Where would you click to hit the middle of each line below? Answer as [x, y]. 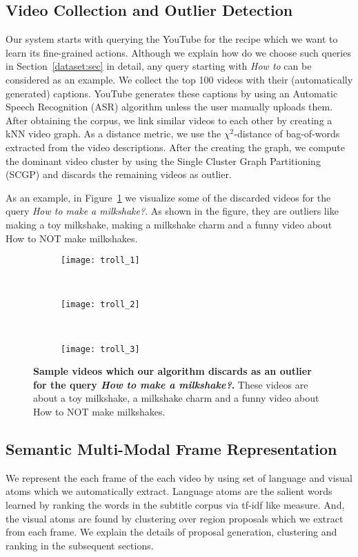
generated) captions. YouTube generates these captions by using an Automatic [172, 93]
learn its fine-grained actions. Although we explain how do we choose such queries [178, 52]
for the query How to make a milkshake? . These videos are [171, 384]
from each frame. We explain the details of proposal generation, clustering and [171, 532]
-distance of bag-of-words [287, 134]
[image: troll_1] [100, 261]
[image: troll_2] [100, 305]
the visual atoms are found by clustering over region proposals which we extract [175, 518]
